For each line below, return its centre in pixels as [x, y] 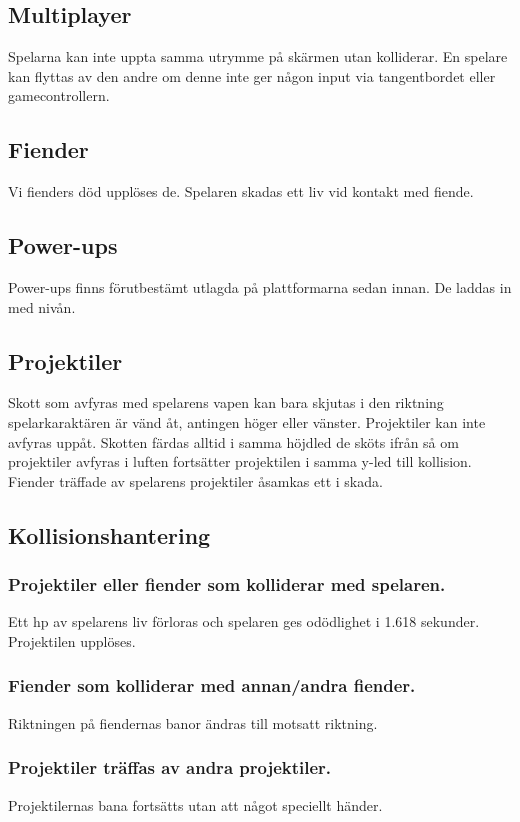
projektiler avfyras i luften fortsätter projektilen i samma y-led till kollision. [240, 461]
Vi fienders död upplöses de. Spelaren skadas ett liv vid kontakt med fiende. [241, 191]
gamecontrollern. [59, 95]
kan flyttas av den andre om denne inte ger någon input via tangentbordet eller [252, 75]
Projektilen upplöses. [72, 640]
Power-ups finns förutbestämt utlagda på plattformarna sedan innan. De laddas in [260, 286]
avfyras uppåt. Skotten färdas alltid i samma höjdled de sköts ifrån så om [233, 441]
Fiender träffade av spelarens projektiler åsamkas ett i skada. [195, 480]
